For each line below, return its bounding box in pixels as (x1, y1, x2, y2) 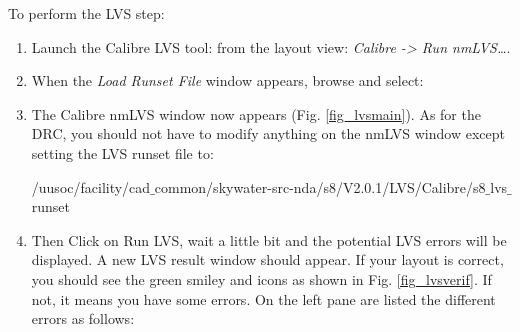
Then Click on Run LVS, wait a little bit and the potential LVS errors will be (31, 229, 507, 250)
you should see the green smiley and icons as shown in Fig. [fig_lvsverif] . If (31, 268, 492, 289)
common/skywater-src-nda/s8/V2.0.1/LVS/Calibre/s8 (154, 176, 486, 197)
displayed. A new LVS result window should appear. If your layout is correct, (31, 249, 504, 270)
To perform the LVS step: (8, 3, 165, 23)
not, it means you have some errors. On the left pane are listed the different (31, 288, 496, 309)
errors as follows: (31, 308, 135, 329)
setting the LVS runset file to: (31, 142, 214, 163)
